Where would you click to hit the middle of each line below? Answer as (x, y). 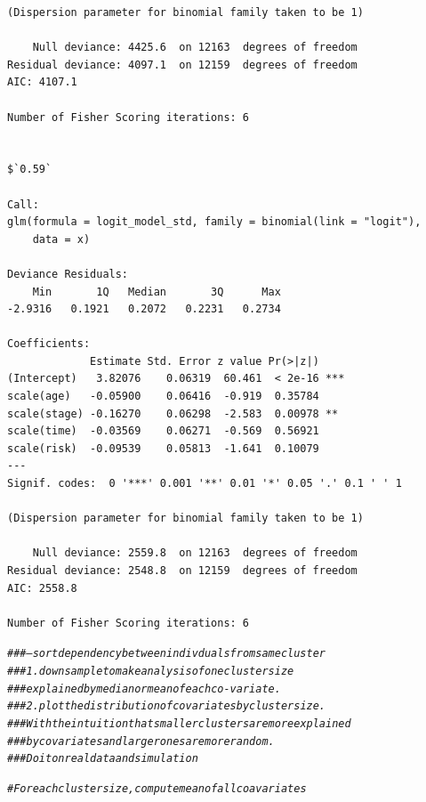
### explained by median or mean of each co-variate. (144, 689)
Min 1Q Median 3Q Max (157, 292)
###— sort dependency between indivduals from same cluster (166, 654)
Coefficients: (49, 344)
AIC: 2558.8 (42, 588)
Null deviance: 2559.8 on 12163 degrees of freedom (195, 553)
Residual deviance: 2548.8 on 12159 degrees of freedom (182, 571)
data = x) (61, 239)
